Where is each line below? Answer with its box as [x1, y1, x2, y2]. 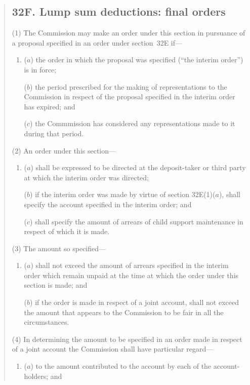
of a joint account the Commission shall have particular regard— [12, 343, 214, 354]
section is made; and [24, 280, 88, 290]
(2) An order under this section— [12, 145, 116, 156]
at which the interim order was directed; [24, 172, 149, 182]
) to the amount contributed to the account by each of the [30, 361, 212, 371]
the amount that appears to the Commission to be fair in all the [24, 306, 224, 317]
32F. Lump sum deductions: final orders [12, 4, 226, 19]
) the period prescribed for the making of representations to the [30, 81, 227, 92]
